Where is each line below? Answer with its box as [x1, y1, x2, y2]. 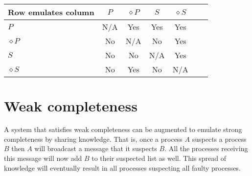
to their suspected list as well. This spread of [92, 153, 226, 163]
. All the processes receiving [164, 143, 248, 154]
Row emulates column [8, 6, 94, 18]
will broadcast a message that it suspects [34, 143, 157, 154]
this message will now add [4, 153, 82, 163]
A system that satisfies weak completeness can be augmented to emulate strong [4, 124, 242, 134]
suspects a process [192, 133, 247, 144]
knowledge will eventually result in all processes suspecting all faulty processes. [4, 162, 241, 173]
